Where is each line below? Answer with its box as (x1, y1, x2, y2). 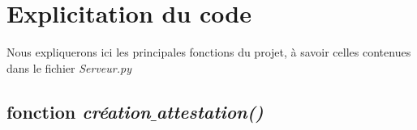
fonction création (6, 99, 151, 124)
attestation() (156, 99, 264, 124)
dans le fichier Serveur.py (6, 59, 131, 76)
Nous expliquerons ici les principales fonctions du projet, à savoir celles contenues (6, 44, 411, 61)
